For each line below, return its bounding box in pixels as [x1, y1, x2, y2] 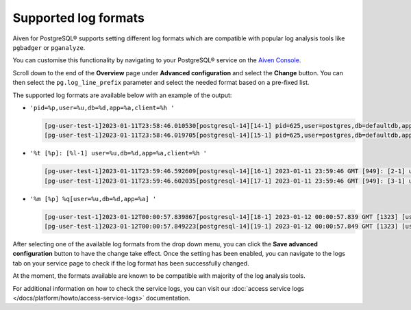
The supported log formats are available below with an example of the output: [12, 91, 232, 99]
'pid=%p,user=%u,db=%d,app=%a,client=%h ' [29, 103, 175, 112]
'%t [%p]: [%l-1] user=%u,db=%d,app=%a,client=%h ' [29, 149, 208, 157]
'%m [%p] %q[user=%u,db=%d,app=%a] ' [29, 195, 157, 203]
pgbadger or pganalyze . [12, 43, 86, 51]
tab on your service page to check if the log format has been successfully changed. [12, 259, 249, 267]
